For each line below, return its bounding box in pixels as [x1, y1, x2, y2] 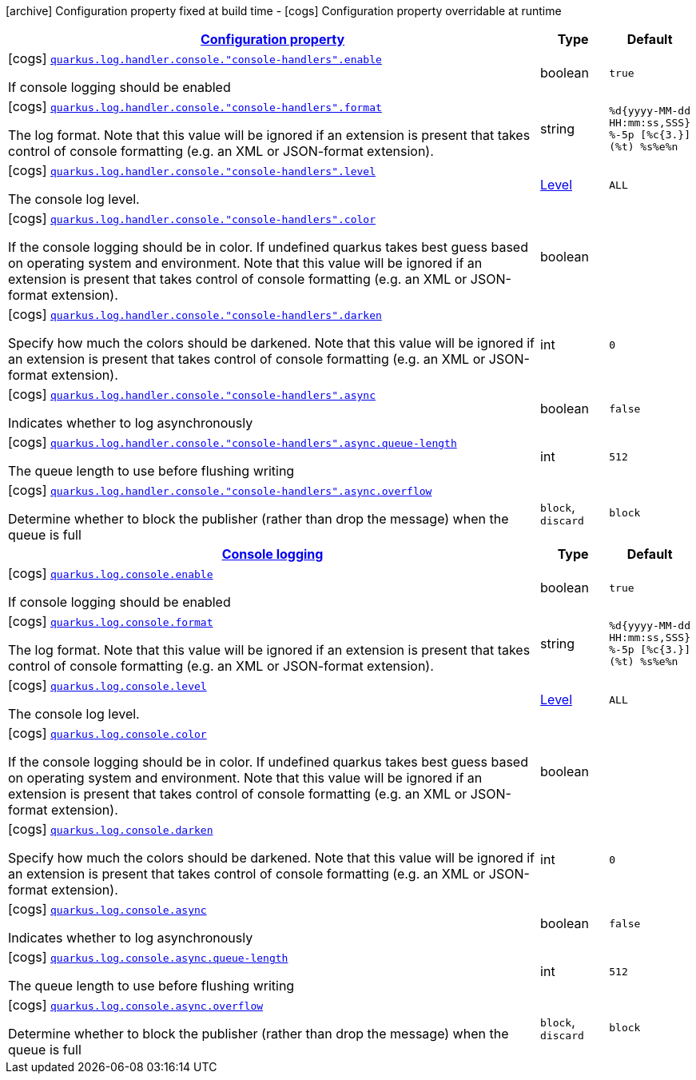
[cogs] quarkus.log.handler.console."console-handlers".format [8, 98, 382, 114]
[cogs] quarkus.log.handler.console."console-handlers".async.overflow [8, 482, 432, 498]
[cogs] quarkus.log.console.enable [8, 565, 213, 581]
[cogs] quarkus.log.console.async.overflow [8, 997, 264, 1013]
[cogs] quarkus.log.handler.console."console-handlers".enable [8, 50, 382, 66]
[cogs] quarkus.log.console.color [8, 725, 207, 741]
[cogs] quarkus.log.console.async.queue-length [8, 949, 288, 965]
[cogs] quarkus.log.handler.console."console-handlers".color [8, 210, 376, 226]
